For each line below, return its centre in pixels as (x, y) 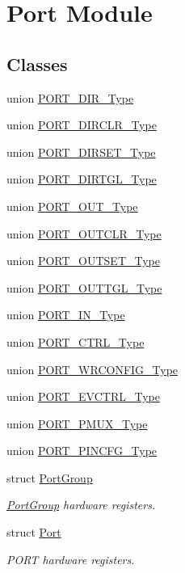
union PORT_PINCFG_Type (82, 451)
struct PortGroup (50, 477)
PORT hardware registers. (71, 559)
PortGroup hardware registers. (81, 505)
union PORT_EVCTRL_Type (83, 396)
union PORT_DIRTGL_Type (82, 179)
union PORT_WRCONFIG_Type (92, 369)
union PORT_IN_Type (66, 315)
